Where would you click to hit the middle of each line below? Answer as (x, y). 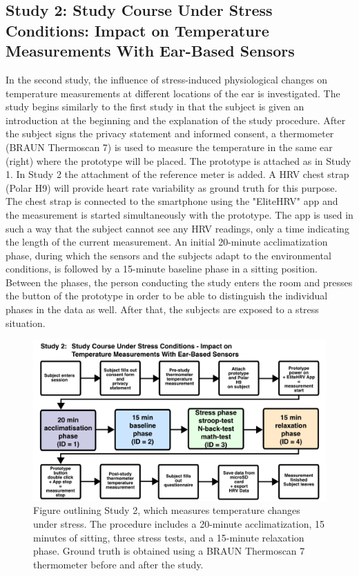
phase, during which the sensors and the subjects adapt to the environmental (168, 255)
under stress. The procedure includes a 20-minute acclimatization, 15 (179, 523)
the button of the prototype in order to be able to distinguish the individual (167, 296)
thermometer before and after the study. (118, 564)
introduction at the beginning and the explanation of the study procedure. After (176, 120)
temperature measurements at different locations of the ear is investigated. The (173, 93)
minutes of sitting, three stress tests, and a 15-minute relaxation (169, 537)
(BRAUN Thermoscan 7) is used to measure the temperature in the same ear (169, 147)
